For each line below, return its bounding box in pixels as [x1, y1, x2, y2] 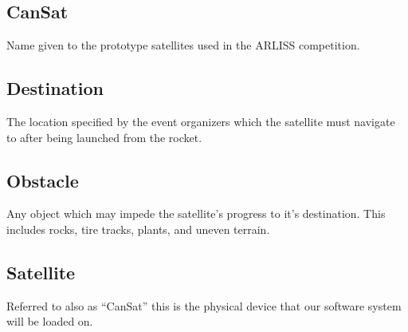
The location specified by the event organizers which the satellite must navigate [6, 113, 395, 129]
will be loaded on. [6, 313, 93, 330]
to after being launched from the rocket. [6, 128, 202, 145]
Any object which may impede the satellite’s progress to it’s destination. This [6, 205, 386, 222]
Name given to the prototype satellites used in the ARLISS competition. [6, 37, 360, 53]
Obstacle [6, 168, 79, 192]
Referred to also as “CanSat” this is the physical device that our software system [6, 297, 402, 314]
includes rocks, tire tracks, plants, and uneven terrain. [6, 220, 270, 237]
